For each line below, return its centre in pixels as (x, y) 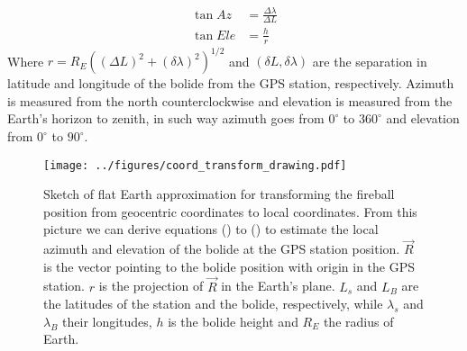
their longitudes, (107, 321)
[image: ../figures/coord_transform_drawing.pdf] (195, 165)
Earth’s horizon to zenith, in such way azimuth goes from (166, 118)
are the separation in (370, 61)
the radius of (358, 321)
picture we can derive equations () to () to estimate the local (211, 229)
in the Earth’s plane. (278, 286)
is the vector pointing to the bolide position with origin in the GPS (229, 266)
